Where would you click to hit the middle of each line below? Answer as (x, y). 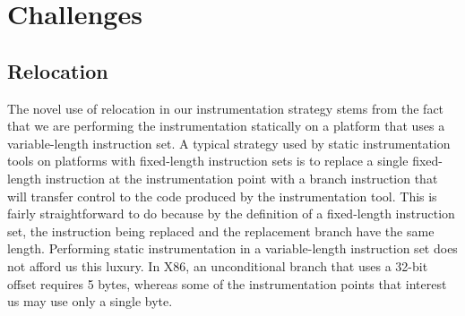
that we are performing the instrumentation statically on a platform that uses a (226, 126)
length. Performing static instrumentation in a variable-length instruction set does (232, 248)
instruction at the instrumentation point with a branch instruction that (241, 178)
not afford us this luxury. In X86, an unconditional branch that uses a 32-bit (218, 265)
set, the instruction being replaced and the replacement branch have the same (221, 231)
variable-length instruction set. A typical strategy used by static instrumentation (229, 143)
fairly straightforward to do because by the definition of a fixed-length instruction (231, 214)
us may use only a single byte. (90, 301)
